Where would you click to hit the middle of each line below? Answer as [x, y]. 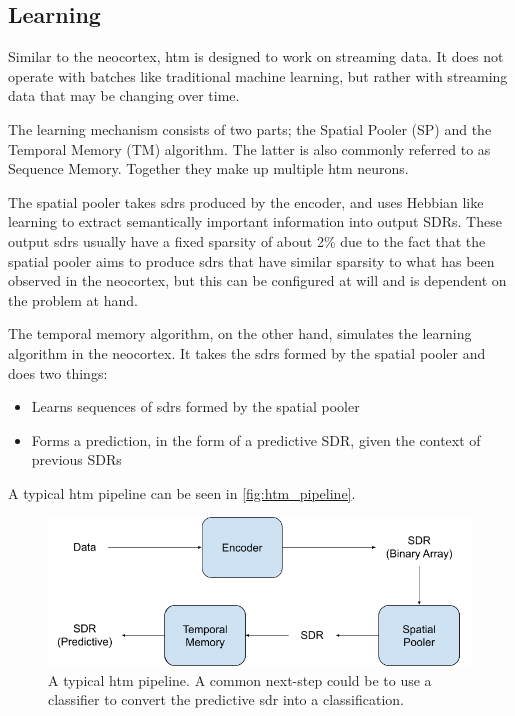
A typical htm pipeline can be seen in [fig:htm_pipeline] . [182, 492]
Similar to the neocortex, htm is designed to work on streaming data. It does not [256, 56]
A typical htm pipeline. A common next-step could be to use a [240, 679]
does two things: [58, 372]
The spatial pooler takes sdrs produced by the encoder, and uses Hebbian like [246, 201]
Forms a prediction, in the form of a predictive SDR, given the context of [256, 439]
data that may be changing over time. [124, 95]
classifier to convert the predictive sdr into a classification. [226, 699]
